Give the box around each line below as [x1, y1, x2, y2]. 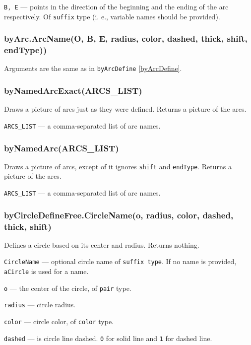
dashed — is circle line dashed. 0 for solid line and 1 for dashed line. [4, 333, 212, 343]
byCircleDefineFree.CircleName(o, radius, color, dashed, [4, 208, 234, 221]
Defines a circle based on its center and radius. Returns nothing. [4, 239, 199, 250]
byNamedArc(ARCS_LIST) [4, 141, 119, 154]
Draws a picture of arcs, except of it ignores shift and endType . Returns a [4, 161, 232, 171]
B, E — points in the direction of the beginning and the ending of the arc [4, 1, 229, 11]
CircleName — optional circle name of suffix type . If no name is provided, [4, 256, 237, 267]
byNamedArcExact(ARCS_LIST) [4, 84, 142, 97]
